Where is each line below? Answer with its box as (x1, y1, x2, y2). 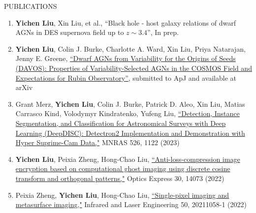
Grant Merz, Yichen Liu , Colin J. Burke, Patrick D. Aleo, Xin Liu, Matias (15, 98, 245, 109)
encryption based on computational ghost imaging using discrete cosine (15, 163, 230, 174)
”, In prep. (147, 27, 179, 37)
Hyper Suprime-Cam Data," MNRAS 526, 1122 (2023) (15, 137, 180, 148)
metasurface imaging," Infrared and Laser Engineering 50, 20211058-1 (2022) (15, 199, 247, 210)
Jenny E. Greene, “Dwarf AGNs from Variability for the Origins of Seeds (15, 53, 236, 63)
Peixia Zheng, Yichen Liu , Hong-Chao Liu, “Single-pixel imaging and (15, 189, 229, 200)
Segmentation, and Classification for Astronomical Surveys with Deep (15, 118, 226, 128)
